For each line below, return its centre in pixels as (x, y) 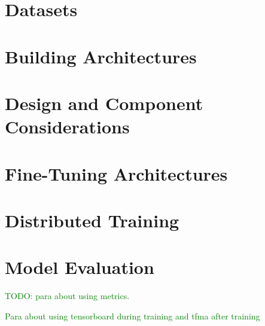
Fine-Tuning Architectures (116, 173)
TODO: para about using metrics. (67, 296)
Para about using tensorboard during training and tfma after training (132, 316)
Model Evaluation (80, 267)
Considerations (67, 127)
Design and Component (104, 103)
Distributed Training (92, 220)
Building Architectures (101, 56)
